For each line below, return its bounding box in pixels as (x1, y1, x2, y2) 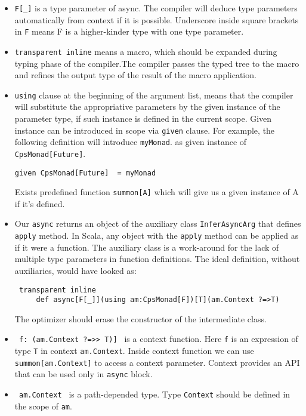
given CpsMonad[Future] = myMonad (14, 168, 156, 177)
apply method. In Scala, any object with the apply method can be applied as (14, 229, 299, 242)
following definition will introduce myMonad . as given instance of (14, 135, 247, 148)
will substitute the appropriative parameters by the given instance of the (14, 100, 280, 113)
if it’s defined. (14, 197, 65, 209)
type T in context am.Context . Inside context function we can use (14, 344, 254, 357)
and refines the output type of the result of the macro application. (14, 69, 256, 81)
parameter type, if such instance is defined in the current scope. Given (14, 112, 272, 124)
